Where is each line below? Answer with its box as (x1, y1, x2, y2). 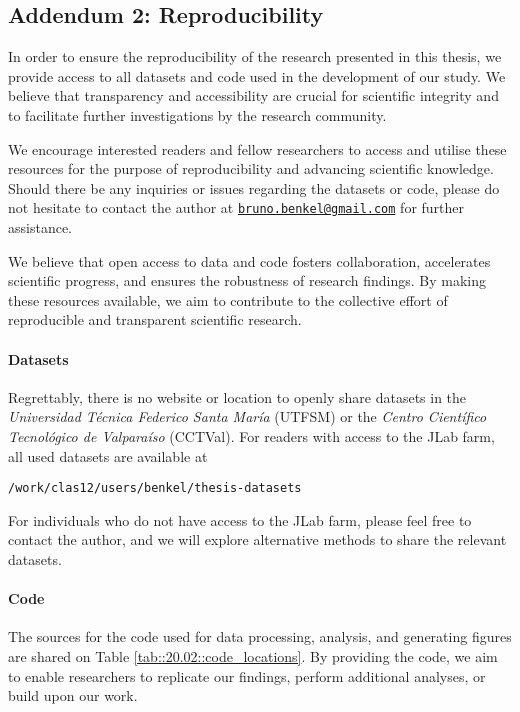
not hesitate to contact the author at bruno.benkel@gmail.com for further (8, 197, 465, 218)
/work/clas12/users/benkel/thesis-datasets (8, 481, 302, 496)
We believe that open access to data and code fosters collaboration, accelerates (8, 250, 491, 271)
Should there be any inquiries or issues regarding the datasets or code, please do (8, 177, 500, 198)
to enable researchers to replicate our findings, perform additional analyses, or (8, 665, 486, 686)
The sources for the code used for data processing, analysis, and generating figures (8, 626, 512, 647)
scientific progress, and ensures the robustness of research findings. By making (8, 270, 486, 291)
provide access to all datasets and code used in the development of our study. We (8, 65, 506, 86)
